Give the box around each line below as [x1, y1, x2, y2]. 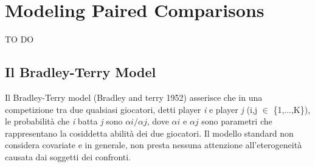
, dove [147, 115, 169, 128]
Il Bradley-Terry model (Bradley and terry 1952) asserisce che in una [5, 90, 263, 103]
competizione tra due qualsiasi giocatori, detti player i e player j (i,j [5, 103, 257, 115]
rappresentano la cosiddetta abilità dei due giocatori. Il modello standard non [5, 126, 294, 139]
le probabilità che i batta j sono [5, 115, 123, 128]
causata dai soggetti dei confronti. [5, 150, 131, 163]
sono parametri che [201, 115, 272, 128]
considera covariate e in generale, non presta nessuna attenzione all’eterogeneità [5, 138, 302, 151]
